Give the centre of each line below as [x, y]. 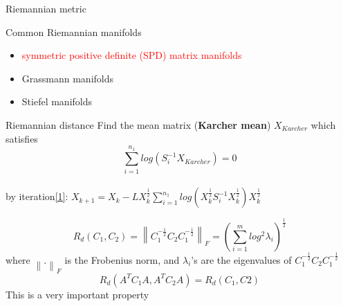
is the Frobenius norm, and [122, 259]
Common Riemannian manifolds [74, 31]
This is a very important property [77, 294]
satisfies [22, 138]
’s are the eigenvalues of [241, 259]
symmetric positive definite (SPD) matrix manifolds [132, 55]
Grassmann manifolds [68, 78]
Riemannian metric [46, 8]
